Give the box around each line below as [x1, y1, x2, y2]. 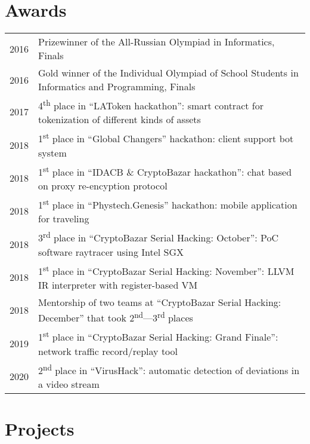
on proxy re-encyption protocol [38, 179, 168, 193]
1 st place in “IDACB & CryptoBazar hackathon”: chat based [38, 163, 292, 179]
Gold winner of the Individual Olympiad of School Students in [38, 66, 299, 80]
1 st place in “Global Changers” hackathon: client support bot [38, 130, 294, 146]
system [38, 145, 67, 160]
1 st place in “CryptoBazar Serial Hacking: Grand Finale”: [38, 328, 278, 344]
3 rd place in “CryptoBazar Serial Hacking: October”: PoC [38, 229, 279, 245]
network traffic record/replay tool [38, 344, 178, 358]
